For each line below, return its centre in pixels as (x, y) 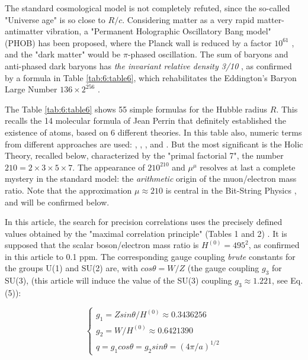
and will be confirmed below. (57, 202)
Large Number (31, 89)
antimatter (24, 31)
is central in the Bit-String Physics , (231, 190)
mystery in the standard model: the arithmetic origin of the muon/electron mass (151, 179)
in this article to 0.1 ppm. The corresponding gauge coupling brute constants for (150, 256)
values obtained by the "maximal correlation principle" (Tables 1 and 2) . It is (146, 233)
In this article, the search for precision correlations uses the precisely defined (144, 222)
